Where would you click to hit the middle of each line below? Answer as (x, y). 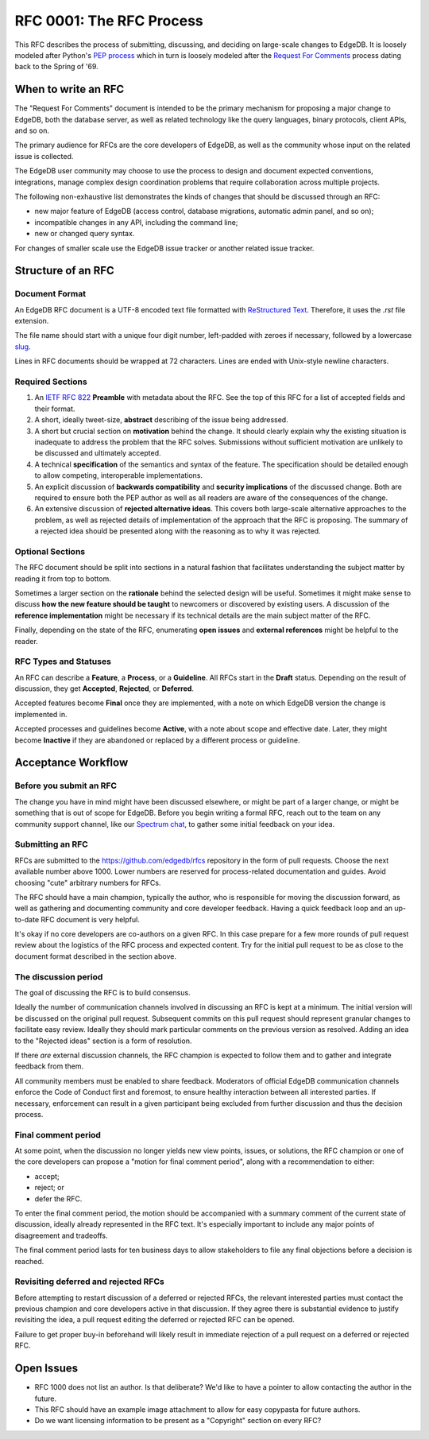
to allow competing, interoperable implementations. (118, 475)
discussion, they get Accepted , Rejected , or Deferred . (104, 688)
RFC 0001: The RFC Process (109, 21)
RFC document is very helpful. (91, 919)
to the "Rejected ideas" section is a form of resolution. (103, 1041)
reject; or (50, 1188)
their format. (55, 409)
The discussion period (59, 976)
